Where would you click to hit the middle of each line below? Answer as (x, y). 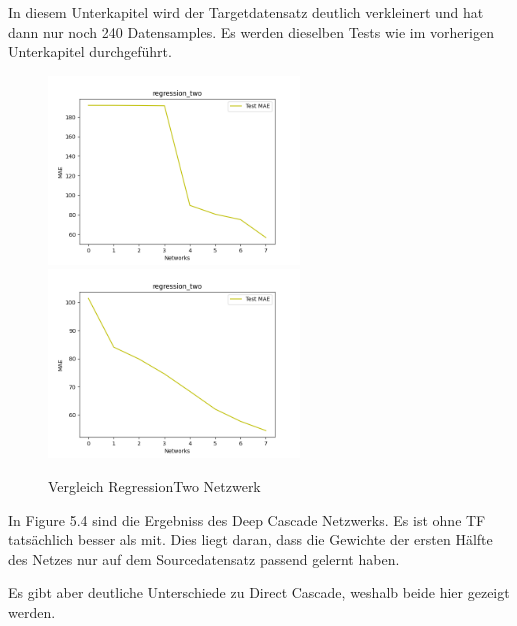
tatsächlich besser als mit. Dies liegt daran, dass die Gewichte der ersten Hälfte (250, 539)
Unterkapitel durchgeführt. (90, 51)
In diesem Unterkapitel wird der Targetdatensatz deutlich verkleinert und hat (246, 12)
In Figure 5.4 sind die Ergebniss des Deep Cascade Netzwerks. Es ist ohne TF (247, 519)
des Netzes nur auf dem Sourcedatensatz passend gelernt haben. (204, 558)
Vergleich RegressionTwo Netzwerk (154, 485)
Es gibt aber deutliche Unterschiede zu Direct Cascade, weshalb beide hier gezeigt (259, 592)
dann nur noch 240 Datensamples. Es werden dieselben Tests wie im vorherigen (251, 31)
